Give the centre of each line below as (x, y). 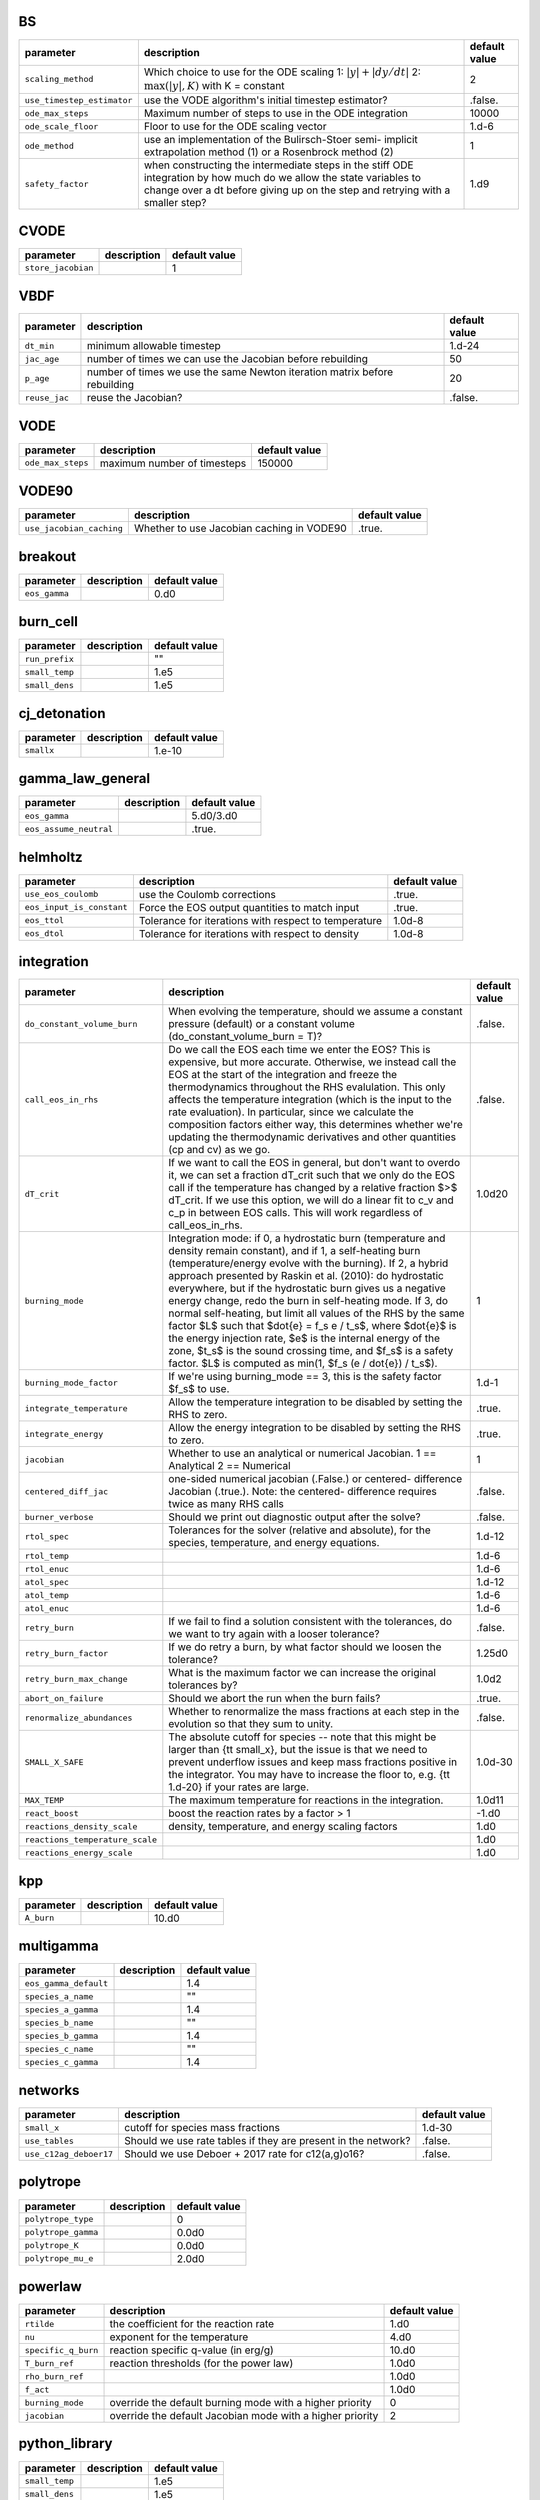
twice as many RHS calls (226, 1504)
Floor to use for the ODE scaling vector (235, 127)
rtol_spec (47, 1536)
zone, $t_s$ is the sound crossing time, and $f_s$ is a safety (311, 1351)
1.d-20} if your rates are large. (239, 1787)
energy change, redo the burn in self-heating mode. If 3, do (308, 1301)
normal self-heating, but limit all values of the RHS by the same (316, 1313)
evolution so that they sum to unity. (251, 1724)
